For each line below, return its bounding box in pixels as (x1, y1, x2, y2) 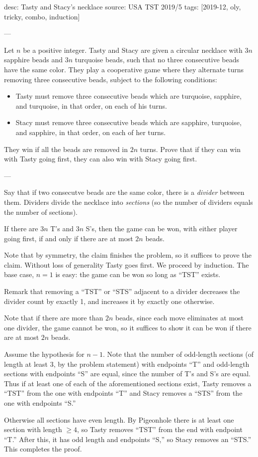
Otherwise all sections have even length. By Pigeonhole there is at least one (4, 414, 234, 425)
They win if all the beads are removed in (4, 144, 128, 154)
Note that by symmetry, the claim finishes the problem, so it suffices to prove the (4, 250, 252, 260)
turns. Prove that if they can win (140, 144, 241, 154)
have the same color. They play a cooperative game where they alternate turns (4, 64, 244, 74)
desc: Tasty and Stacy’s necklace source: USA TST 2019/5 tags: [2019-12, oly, (4, 1, 241, 11)
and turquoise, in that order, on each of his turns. (15, 100, 167, 111)
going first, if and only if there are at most (4, 233, 133, 243)
